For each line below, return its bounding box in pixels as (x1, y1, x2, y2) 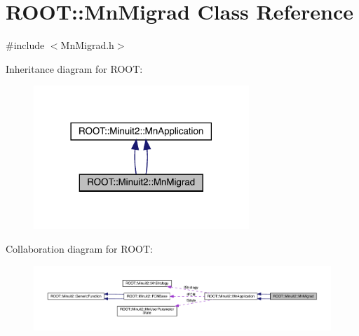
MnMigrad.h (60, 38, 114, 52)
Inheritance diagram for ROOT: (6, 61, 143, 76)
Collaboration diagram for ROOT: (6, 241, 153, 255)
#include (6, 38, 45, 52)
